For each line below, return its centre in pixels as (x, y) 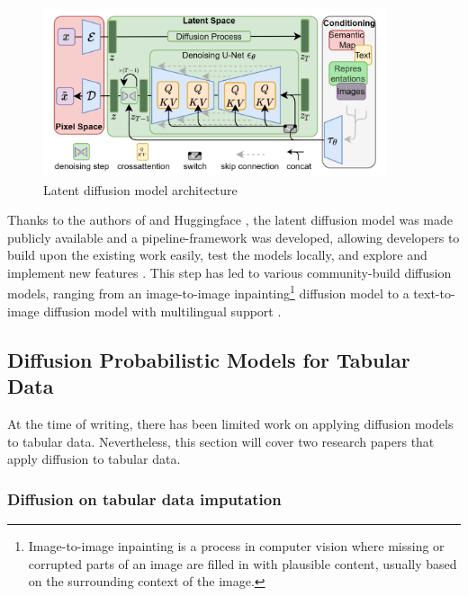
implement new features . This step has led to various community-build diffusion (229, 272)
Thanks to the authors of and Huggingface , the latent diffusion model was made (230, 220)
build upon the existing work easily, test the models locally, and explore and (217, 255)
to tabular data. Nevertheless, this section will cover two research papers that (221, 441)
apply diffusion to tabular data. (94, 459)
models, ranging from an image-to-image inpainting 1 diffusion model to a (208, 292)
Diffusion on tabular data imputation (144, 498)
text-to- (434, 294)
